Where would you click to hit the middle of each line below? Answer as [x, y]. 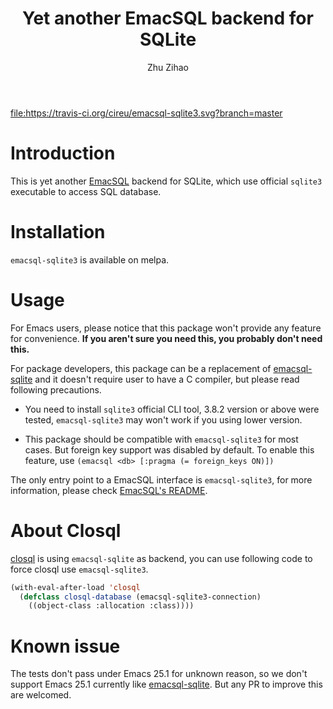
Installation [58, 232]
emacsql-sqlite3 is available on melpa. [90, 259]
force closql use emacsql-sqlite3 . [79, 569]
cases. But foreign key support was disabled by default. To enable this [169, 449]
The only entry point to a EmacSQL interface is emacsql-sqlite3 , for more [161, 479]
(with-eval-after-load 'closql [75, 587]
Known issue [65, 646]
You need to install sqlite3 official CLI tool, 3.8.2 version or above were [172, 409]
